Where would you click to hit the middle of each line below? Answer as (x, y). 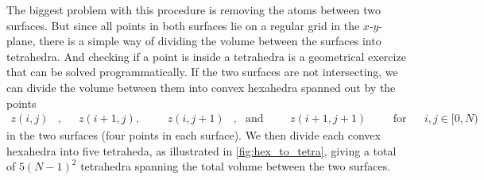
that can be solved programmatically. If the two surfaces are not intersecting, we (202, 72)
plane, (21, 41)
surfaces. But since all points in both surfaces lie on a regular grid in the (183, 25)
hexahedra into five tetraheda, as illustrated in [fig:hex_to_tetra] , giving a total (201, 150)
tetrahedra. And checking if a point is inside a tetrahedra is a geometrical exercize (206, 56)
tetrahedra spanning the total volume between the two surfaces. (236, 166)
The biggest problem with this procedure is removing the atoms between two (194, 10)
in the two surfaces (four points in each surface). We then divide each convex (194, 135)
